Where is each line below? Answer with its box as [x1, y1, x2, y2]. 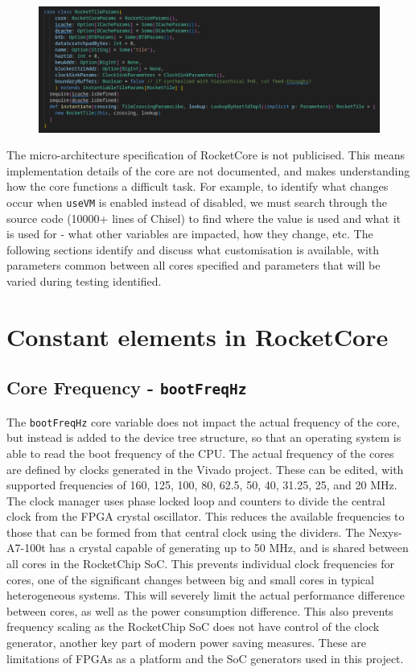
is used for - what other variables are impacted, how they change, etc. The [6, 225, 373, 242]
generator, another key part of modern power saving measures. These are [6, 634, 367, 651]
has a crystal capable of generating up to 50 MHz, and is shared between [49, 539, 409, 556]
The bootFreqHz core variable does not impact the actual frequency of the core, [6, 413, 400, 430]
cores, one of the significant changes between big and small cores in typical [6, 571, 374, 587]
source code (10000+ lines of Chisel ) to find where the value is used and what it [6, 209, 402, 226]
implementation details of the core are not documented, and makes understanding [6, 162, 410, 179]
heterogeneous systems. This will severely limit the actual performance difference [6, 587, 405, 604]
